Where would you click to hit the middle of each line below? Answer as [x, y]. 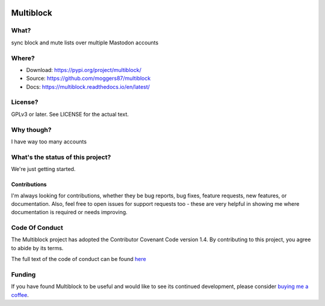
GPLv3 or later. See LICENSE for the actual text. [70, 114]
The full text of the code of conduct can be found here [79, 259]
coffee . [20, 295]
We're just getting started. [43, 169]
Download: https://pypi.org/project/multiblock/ [84, 70]
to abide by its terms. [37, 248]
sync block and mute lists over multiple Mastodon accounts [85, 43]
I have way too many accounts [49, 142]
